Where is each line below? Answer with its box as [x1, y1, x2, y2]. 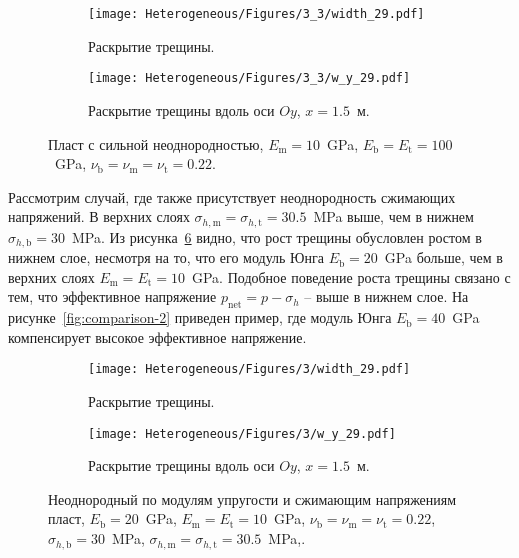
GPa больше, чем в [384, 247, 503, 268]
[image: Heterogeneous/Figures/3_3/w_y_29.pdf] [88, 71, 411, 86]
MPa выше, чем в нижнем [313, 206, 474, 227]
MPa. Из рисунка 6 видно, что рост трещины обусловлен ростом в [71, 226, 482, 247]
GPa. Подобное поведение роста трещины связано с [191, 266, 511, 287]
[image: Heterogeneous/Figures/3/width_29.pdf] [88, 362, 411, 377]
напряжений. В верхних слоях [8, 206, 190, 227]
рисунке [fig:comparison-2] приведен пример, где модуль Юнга [8, 307, 392, 328]
